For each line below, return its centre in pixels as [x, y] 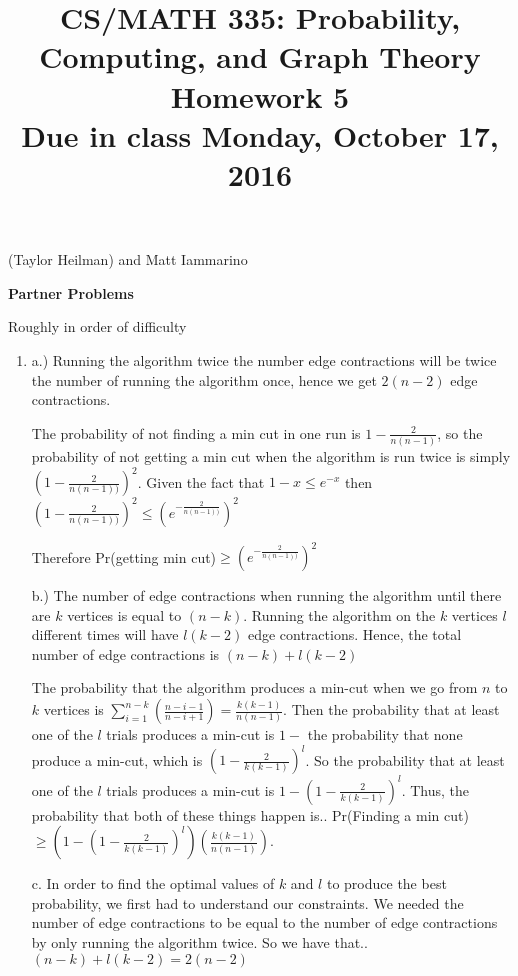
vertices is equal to [124, 614]
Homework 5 [260, 95]
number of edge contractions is [125, 653]
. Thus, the [435, 789]
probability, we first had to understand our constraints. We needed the [247, 902]
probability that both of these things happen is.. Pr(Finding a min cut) [250, 814]
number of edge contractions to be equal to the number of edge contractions [264, 922]
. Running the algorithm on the [339, 614]
